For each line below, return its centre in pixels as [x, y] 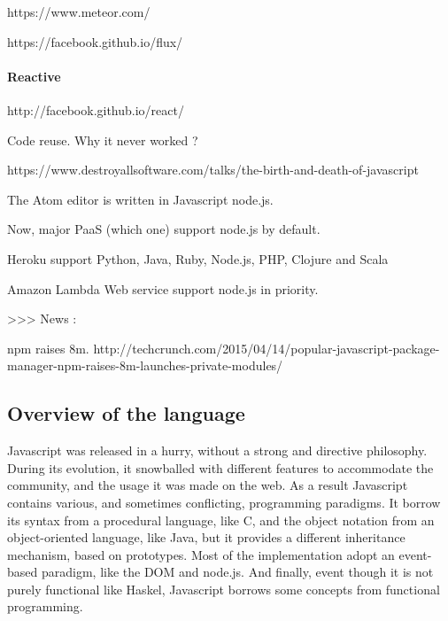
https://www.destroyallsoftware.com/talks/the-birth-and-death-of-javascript [213, 170]
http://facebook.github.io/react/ [96, 109]
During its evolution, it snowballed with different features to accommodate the [220, 467]
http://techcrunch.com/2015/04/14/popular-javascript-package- [266, 348]
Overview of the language [126, 413]
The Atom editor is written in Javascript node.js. [140, 199]
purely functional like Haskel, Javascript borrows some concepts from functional [224, 589]
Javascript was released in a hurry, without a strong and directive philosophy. [217, 450]
